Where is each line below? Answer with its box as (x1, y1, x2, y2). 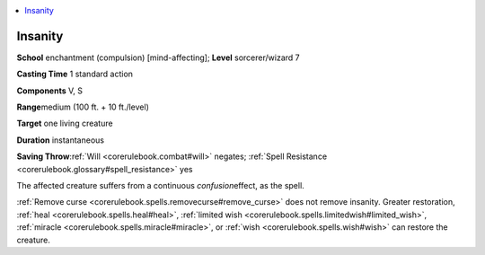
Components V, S (16, 85, 83, 96)
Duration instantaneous (16, 135, 105, 145)
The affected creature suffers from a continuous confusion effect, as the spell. (16, 180, 304, 191)
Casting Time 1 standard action (16, 68, 134, 80)
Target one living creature (16, 118, 113, 129)
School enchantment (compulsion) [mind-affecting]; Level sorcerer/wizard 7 (16, 52, 300, 63)
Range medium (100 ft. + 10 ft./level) (16, 101, 150, 112)
